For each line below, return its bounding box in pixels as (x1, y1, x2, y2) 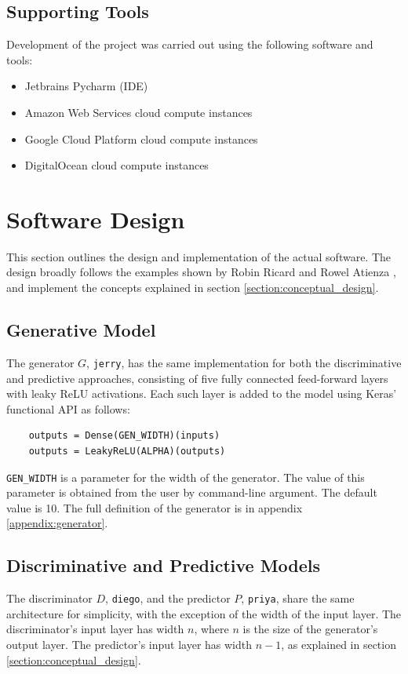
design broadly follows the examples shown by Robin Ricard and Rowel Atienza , (6, 264, 396, 280)
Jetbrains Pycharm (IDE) (24, 78, 148, 94)
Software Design (6, 202, 185, 235)
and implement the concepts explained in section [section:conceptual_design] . (6, 279, 379, 296)
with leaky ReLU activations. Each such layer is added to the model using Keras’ (6, 385, 397, 402)
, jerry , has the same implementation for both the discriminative (86, 354, 402, 370)
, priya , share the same (241, 590, 355, 607)
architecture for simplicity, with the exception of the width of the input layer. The (6, 605, 402, 621)
